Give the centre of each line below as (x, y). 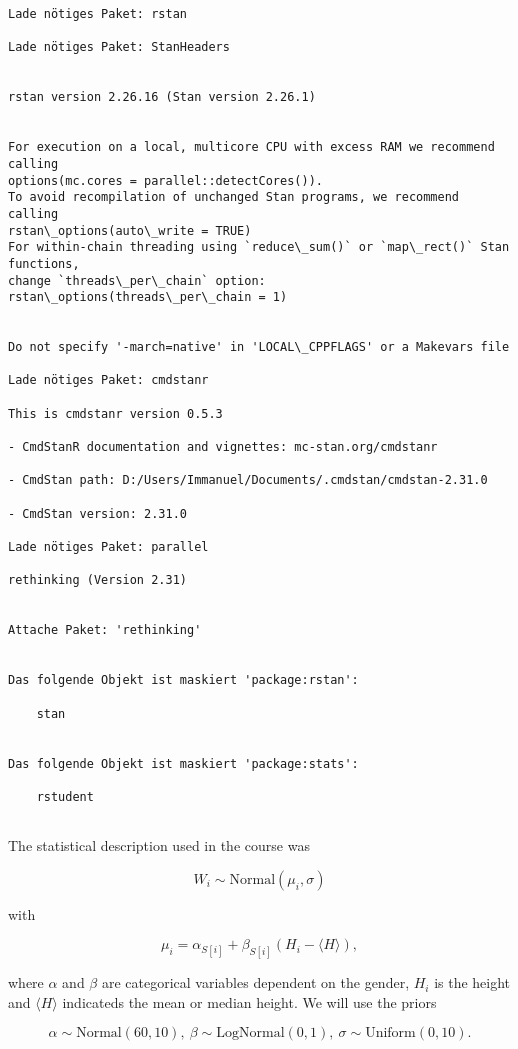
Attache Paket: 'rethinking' (105, 630)
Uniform (390, 1033)
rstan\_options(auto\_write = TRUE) (130, 230)
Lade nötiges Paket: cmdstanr (108, 380)
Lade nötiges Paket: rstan (97, 14)
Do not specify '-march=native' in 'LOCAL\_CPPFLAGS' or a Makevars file (259, 347)
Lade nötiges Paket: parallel (108, 547)
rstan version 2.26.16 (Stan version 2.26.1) (162, 97)
